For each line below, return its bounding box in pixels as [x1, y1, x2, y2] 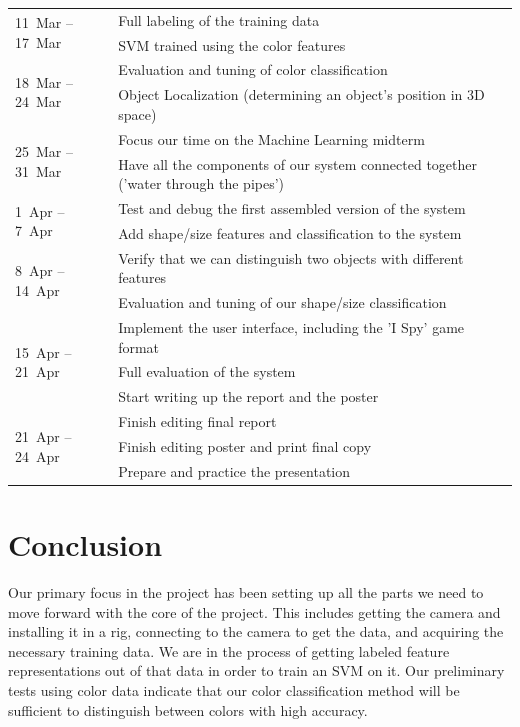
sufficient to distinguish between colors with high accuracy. [8, 699, 368, 720]
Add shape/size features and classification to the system [118, 222, 462, 243]
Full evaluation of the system [118, 361, 296, 382]
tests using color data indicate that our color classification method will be [8, 679, 460, 700]
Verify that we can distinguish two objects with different [118, 247, 464, 268]
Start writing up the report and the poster [118, 386, 379, 407]
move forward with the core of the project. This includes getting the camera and [8, 601, 501, 622]
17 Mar [15, 31, 62, 52]
